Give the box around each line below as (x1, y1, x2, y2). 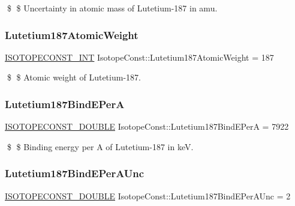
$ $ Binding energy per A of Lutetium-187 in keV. (7, 140, 194, 153)
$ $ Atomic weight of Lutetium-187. (7, 71, 141, 83)
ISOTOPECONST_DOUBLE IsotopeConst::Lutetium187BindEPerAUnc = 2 (5, 189, 291, 202)
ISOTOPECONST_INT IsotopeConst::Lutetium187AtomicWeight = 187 (5, 50, 274, 63)
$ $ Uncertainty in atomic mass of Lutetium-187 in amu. (7, 2, 218, 14)
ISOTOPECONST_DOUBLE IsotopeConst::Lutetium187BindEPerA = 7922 (5, 120, 289, 133)
